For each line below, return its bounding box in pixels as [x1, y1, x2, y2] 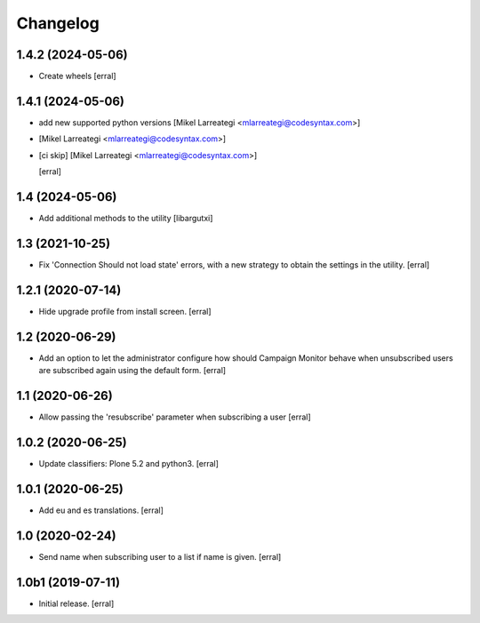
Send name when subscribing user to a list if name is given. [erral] [38, 551, 282, 562]
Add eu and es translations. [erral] [38, 505, 164, 515]
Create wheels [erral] [38, 71, 116, 82]
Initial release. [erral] [38, 598, 115, 609]
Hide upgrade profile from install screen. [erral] [38, 306, 212, 316]
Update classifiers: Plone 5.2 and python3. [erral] [38, 458, 220, 468]
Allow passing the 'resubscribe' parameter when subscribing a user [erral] [38, 411, 311, 422]
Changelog [16, 13, 100, 33]
